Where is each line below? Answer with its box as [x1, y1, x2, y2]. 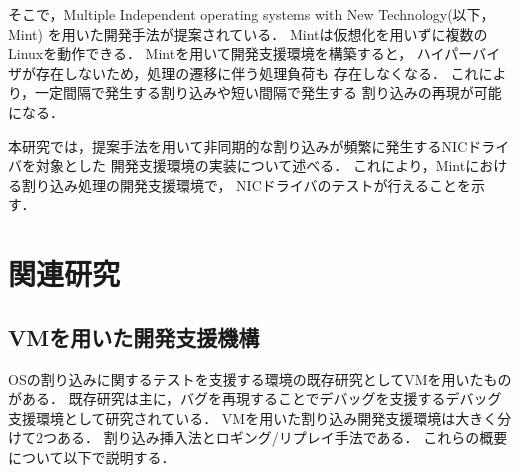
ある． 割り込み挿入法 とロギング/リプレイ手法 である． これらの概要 [56, 427, 508, 448]
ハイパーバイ [416, 43, 501, 64]
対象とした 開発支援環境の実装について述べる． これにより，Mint [35, 155, 466, 176]
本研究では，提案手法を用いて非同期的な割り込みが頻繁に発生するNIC [8, 135, 468, 156]
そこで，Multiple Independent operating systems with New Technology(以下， [8, 4, 495, 24]
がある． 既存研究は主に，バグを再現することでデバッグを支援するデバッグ [8, 388, 502, 409]
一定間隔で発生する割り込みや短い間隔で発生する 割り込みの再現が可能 [35, 82, 502, 103]
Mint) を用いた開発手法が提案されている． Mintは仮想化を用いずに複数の [8, 23, 488, 44]
